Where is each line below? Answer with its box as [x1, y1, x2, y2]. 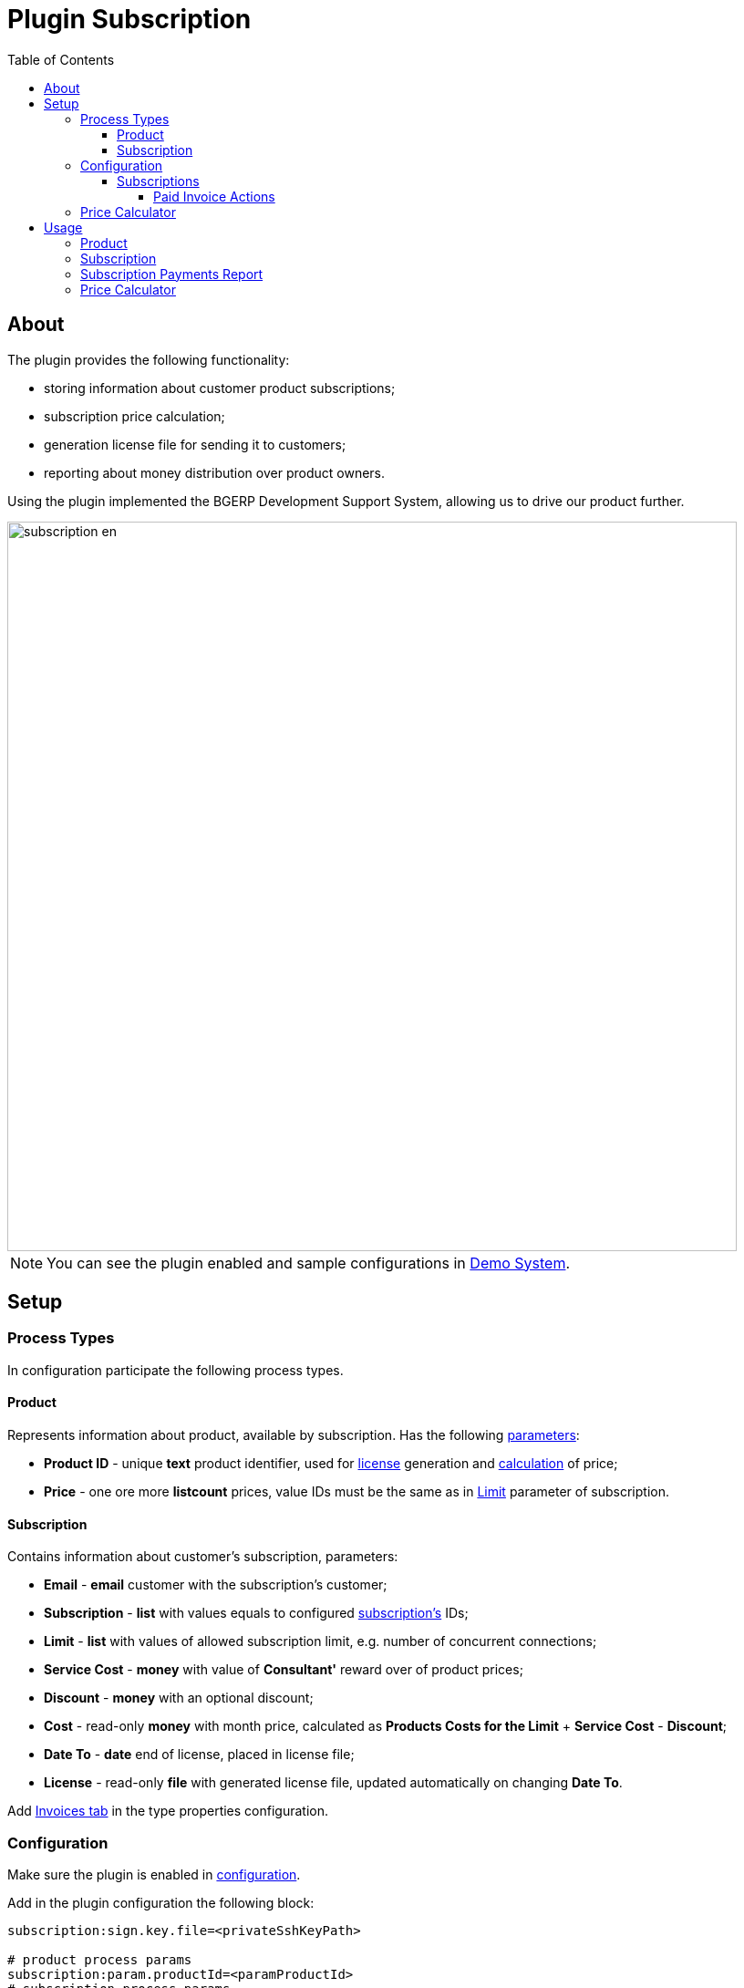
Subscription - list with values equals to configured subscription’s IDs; [44, 1605, 469, 1621]
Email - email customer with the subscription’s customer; [44, 1577, 387, 1593]
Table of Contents [7, 51, 115, 67]
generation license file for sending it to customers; [44, 436, 346, 452]
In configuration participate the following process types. [7, 1362, 344, 1378]
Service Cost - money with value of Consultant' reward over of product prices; [44, 1662, 523, 1678]
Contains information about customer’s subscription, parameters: [7, 1548, 398, 1565]
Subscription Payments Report [80, 265, 263, 282]
